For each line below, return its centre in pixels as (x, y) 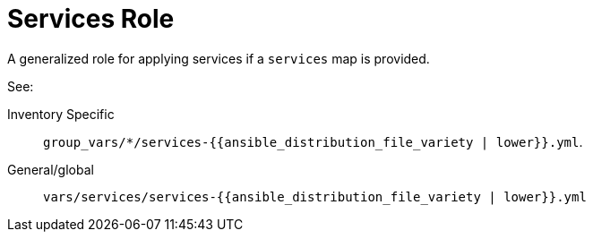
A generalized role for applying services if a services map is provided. (219, 58)
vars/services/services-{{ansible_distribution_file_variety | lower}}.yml (315, 196)
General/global (51, 169)
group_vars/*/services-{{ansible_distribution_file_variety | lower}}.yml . (313, 141)
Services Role (91, 19)
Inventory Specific (61, 114)
